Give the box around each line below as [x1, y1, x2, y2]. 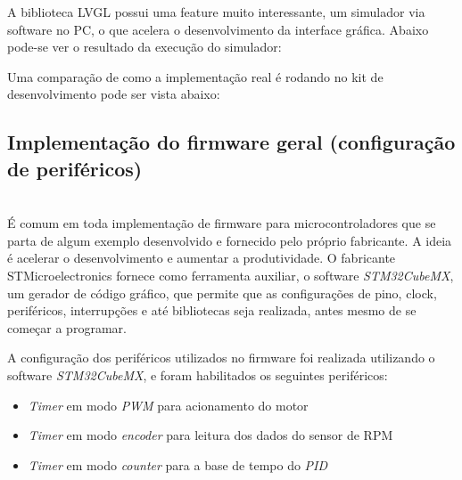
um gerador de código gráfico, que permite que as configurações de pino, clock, [7, 283, 437, 302]
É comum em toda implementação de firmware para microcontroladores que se [7, 214, 436, 232]
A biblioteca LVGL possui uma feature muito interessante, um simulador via [7, 3, 425, 20]
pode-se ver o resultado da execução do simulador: [7, 37, 282, 56]
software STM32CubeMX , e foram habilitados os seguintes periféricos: [7, 365, 388, 384]
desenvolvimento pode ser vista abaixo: [7, 85, 220, 103]
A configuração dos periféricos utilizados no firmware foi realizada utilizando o [7, 348, 435, 367]
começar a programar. [7, 318, 127, 337]
